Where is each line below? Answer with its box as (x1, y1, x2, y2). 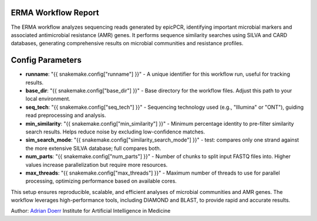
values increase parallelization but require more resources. (25, 161, 168, 168)
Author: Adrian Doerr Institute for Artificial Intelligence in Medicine (11, 207, 171, 215)
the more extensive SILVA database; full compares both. (25, 145, 161, 152)
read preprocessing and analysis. (25, 112, 106, 119)
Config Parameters (11, 55, 82, 65)
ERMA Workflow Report (11, 8, 99, 18)
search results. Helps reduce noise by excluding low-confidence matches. (25, 128, 205, 135)
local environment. (25, 95, 70, 102)
